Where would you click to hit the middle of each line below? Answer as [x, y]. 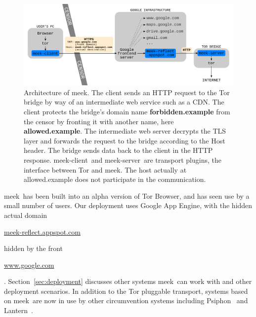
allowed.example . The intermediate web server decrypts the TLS [125, 131]
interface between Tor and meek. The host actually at [105, 169]
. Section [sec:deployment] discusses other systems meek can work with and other [128, 281]
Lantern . [19, 310]
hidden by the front [34, 248]
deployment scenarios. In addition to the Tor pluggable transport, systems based [126, 291]
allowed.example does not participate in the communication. [115, 179]
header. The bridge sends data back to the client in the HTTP [118, 150]
